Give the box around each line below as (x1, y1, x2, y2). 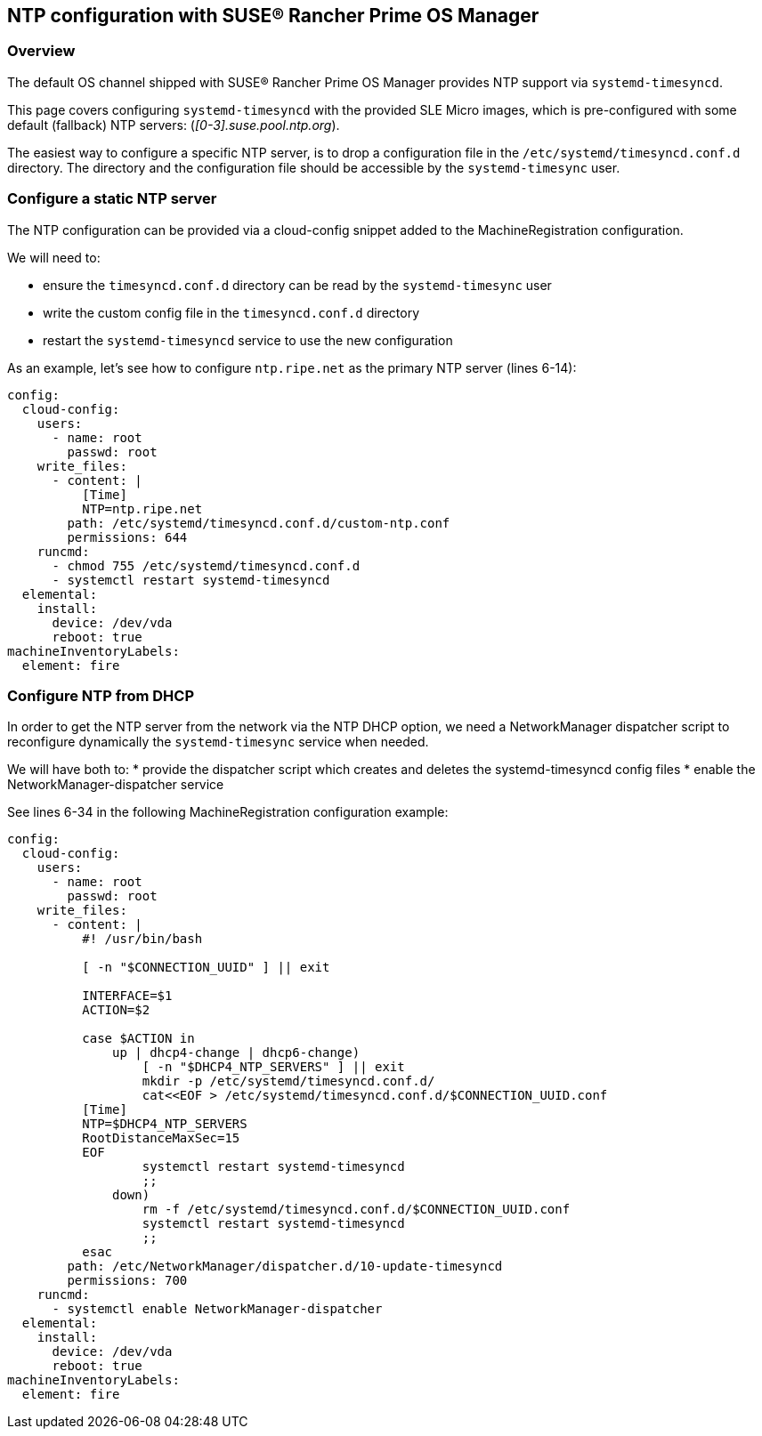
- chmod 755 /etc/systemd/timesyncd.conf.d (52, 558, 361, 573)
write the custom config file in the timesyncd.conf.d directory (43, 304, 419, 320)
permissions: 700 (67, 1273, 188, 1288)
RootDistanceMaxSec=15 (82, 1131, 240, 1146)
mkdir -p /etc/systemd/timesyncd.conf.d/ (142, 1074, 435, 1089)
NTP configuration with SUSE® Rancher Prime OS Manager (7, 4, 539, 27)
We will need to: (7, 249, 101, 265)
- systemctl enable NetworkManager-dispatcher (52, 1302, 383, 1317)
